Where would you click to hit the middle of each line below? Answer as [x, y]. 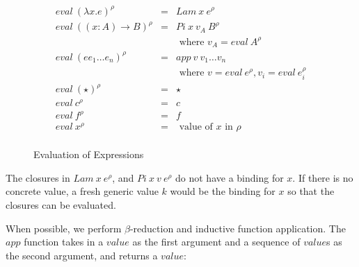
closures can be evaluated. [61, 204]
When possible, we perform [64, 228]
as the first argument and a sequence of [216, 242]
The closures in [38, 177]
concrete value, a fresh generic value [82, 191]
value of [196, 127]
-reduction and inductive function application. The [238, 228]
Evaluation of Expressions [89, 154]
